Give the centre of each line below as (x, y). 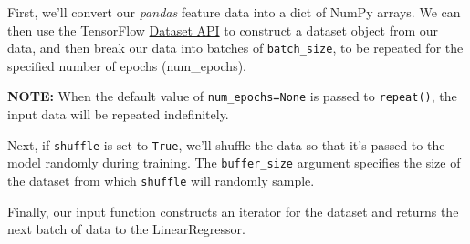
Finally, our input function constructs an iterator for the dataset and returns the (233, 211)
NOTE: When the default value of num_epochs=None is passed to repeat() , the (232, 96)
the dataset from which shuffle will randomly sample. (161, 180)
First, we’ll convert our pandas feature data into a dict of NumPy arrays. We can (234, 12)
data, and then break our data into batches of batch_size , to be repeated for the (235, 48)
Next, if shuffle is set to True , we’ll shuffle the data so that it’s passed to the (226, 144)
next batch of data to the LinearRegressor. (126, 229)
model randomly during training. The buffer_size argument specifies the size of (234, 163)
